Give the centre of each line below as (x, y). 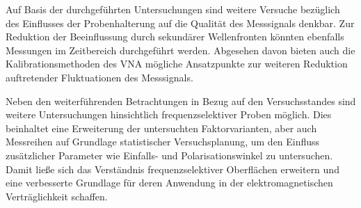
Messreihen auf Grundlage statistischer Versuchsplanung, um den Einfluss (163, 142)
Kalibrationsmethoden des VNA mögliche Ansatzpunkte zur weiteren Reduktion (177, 64)
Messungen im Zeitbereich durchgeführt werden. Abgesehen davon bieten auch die (180, 50)
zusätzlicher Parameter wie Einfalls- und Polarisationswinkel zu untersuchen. (169, 155)
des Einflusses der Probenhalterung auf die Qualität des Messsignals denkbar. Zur (180, 23)
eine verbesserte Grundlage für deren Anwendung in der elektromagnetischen (169, 183)
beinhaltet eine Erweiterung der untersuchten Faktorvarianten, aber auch (161, 128)
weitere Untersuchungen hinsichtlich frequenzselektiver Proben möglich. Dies (169, 114)
